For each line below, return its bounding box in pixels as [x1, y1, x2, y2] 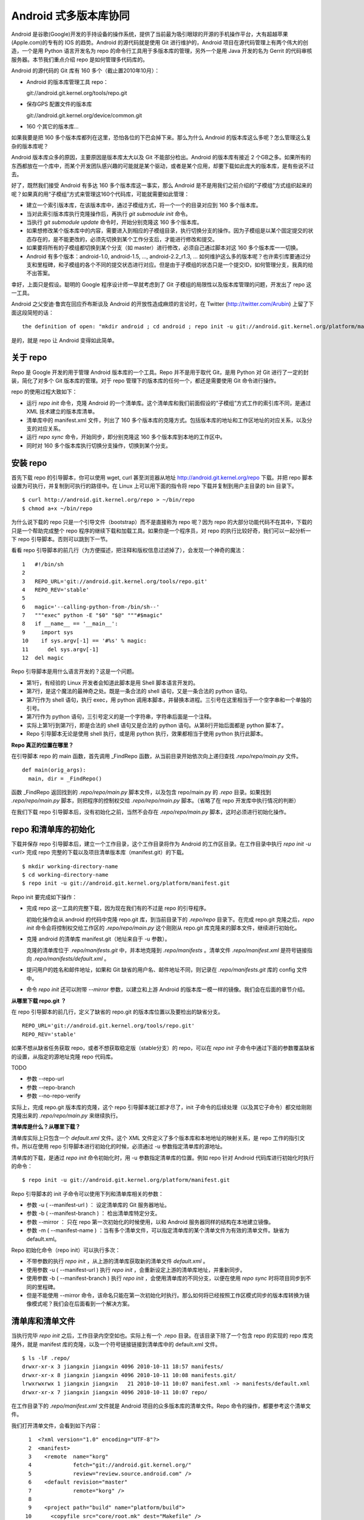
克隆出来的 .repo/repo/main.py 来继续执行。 [11, 1111, 121, 1119]
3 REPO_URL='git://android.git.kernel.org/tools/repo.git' [22, 578, 207, 585]
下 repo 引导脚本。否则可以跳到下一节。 [11, 535, 112, 542]
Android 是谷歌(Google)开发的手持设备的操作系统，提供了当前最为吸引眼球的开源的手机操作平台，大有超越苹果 [11, 30, 288, 38]
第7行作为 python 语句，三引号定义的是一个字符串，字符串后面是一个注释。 [26, 713, 215, 720]
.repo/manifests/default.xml [33, 955, 103, 962]
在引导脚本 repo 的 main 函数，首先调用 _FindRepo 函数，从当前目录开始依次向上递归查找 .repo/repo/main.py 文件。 [11, 752, 302, 759]
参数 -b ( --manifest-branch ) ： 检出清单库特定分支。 [26, 1210, 161, 1217]
